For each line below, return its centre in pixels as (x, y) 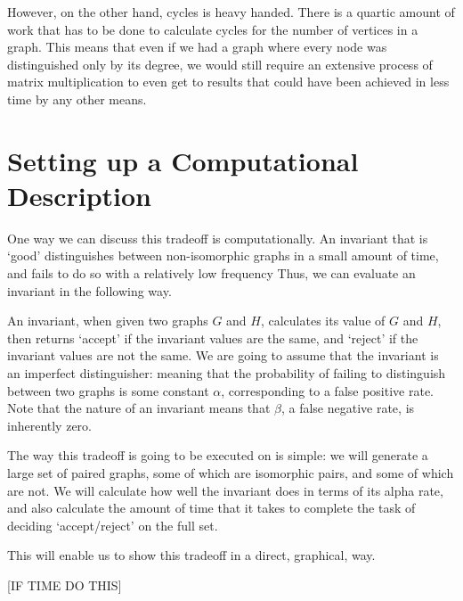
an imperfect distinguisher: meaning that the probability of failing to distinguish (227, 373)
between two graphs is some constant (108, 390)
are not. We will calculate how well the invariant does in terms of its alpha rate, (225, 490)
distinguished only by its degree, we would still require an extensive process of (220, 64)
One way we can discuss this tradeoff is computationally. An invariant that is (218, 238)
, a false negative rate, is (348, 408)
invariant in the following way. (89, 290)
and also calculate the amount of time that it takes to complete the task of (211, 508)
